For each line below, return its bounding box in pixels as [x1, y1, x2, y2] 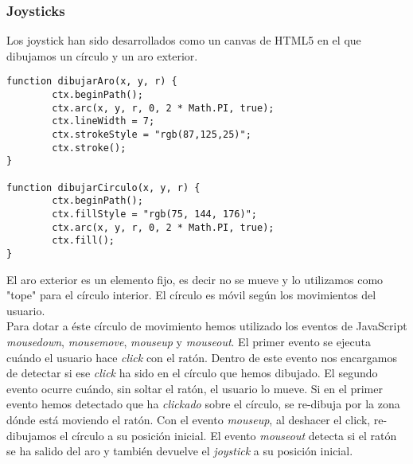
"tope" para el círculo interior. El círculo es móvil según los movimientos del [6, 287, 376, 303]
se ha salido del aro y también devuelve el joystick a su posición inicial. [6, 443, 353, 459]
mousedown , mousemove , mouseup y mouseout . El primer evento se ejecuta [6, 333, 371, 349]
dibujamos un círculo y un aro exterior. [6, 47, 198, 64]
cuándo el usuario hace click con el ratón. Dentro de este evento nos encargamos [6, 349, 397, 365]
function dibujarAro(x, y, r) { [6, 76, 177, 88]
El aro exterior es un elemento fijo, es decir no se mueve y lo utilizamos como [6, 271, 384, 287]
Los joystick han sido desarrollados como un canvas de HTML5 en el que [6, 32, 361, 49]
